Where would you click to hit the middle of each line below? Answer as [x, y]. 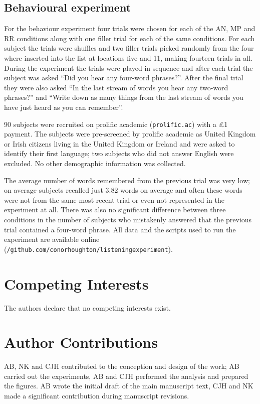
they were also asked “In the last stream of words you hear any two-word [116, 87]
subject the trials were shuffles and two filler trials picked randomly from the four [129, 48]
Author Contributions [81, 342]
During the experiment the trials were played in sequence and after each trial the [128, 68]
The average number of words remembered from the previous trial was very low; [127, 180]
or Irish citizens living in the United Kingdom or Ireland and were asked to [119, 143]
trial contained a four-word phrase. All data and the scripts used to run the [120, 229]
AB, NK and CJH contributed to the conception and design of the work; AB [122, 366]
